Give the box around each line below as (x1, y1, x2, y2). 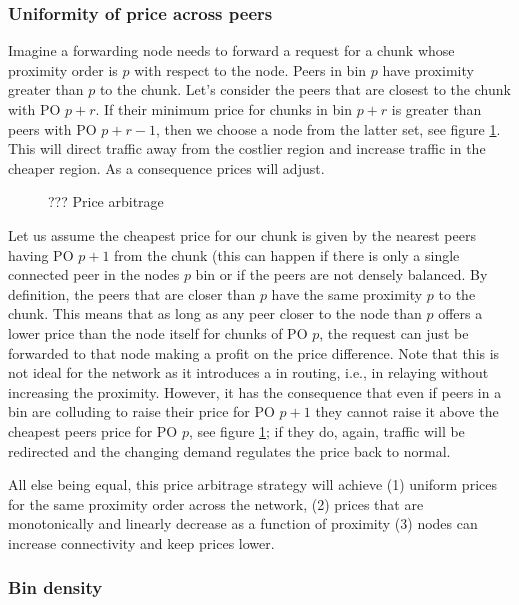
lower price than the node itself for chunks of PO (8, 322, 308, 343)
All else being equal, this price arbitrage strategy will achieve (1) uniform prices (8, 474, 497, 495)
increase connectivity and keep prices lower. (8, 532, 275, 553)
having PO (8, 244, 74, 265)
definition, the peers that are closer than (8, 283, 256, 304)
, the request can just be (319, 322, 469, 343)
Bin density (8, 575, 103, 600)
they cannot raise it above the (315, 401, 499, 422)
